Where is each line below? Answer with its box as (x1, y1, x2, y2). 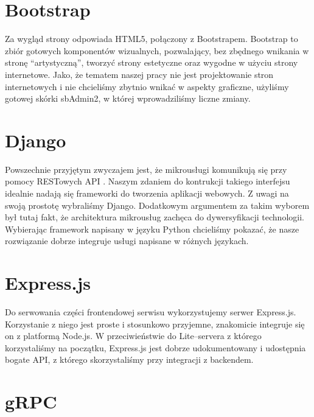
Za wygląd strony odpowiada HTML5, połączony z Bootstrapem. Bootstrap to (5, 32, 298, 45)
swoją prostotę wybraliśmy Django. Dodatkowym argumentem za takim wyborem (5, 198, 310, 211)
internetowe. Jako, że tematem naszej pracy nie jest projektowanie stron (5, 68, 274, 80)
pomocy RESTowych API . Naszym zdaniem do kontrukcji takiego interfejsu (5, 175, 290, 187)
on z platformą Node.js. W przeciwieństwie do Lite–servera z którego (5, 329, 262, 342)
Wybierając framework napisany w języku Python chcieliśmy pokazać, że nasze (5, 222, 299, 235)
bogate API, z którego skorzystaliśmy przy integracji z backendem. (5, 353, 254, 366)
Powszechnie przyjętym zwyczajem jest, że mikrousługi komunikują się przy (5, 163, 287, 175)
